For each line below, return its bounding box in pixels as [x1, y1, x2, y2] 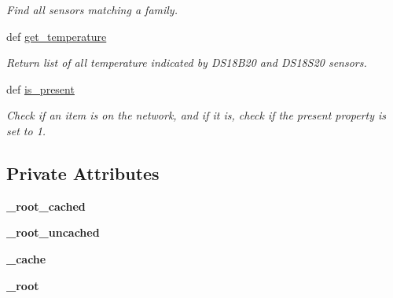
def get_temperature [6, 28, 107, 44]
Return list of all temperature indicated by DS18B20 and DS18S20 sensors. [6, 54, 367, 71]
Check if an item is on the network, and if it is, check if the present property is [6, 107, 387, 123]
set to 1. [6, 122, 46, 138]
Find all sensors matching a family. [6, 2, 178, 17]
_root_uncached [6, 224, 100, 241]
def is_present [6, 80, 75, 97]
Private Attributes [6, 160, 160, 185]
